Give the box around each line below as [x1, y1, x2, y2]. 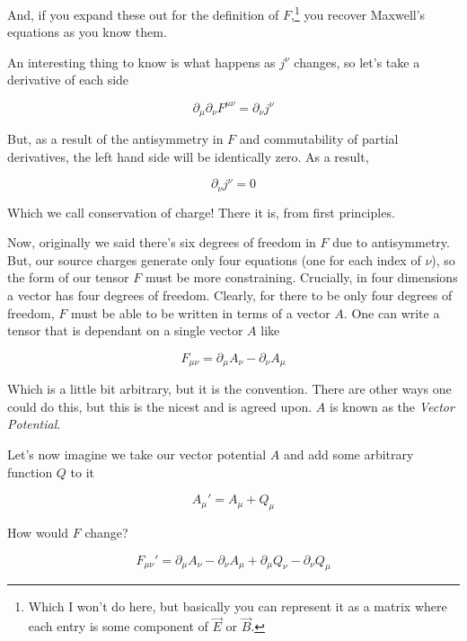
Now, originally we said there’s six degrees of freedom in [7, 233, 316, 252]
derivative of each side [7, 70, 129, 89]
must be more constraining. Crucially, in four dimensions [145, 268, 458, 287]
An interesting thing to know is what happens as [7, 52, 276, 71]
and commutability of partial [239, 129, 399, 147]
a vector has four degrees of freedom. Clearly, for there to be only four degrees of [7, 286, 453, 304]
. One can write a [343, 303, 440, 322]
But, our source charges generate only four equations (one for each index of [7, 250, 421, 269]
